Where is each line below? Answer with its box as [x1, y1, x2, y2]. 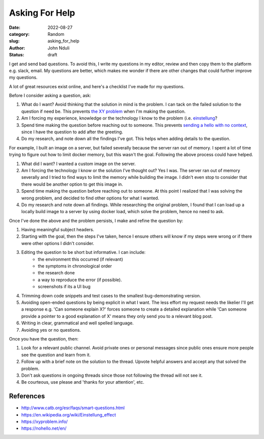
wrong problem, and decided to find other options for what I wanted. [21, 195, 159, 201]
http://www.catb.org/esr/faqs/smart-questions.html [21, 405, 125, 411]
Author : [9, 45, 25, 51]
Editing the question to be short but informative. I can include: [21, 249, 146, 255]
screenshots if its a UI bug [38, 284, 90, 290]
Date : [9, 24, 21, 30]
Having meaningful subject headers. [21, 227, 95, 233]
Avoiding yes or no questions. [21, 327, 81, 333]
